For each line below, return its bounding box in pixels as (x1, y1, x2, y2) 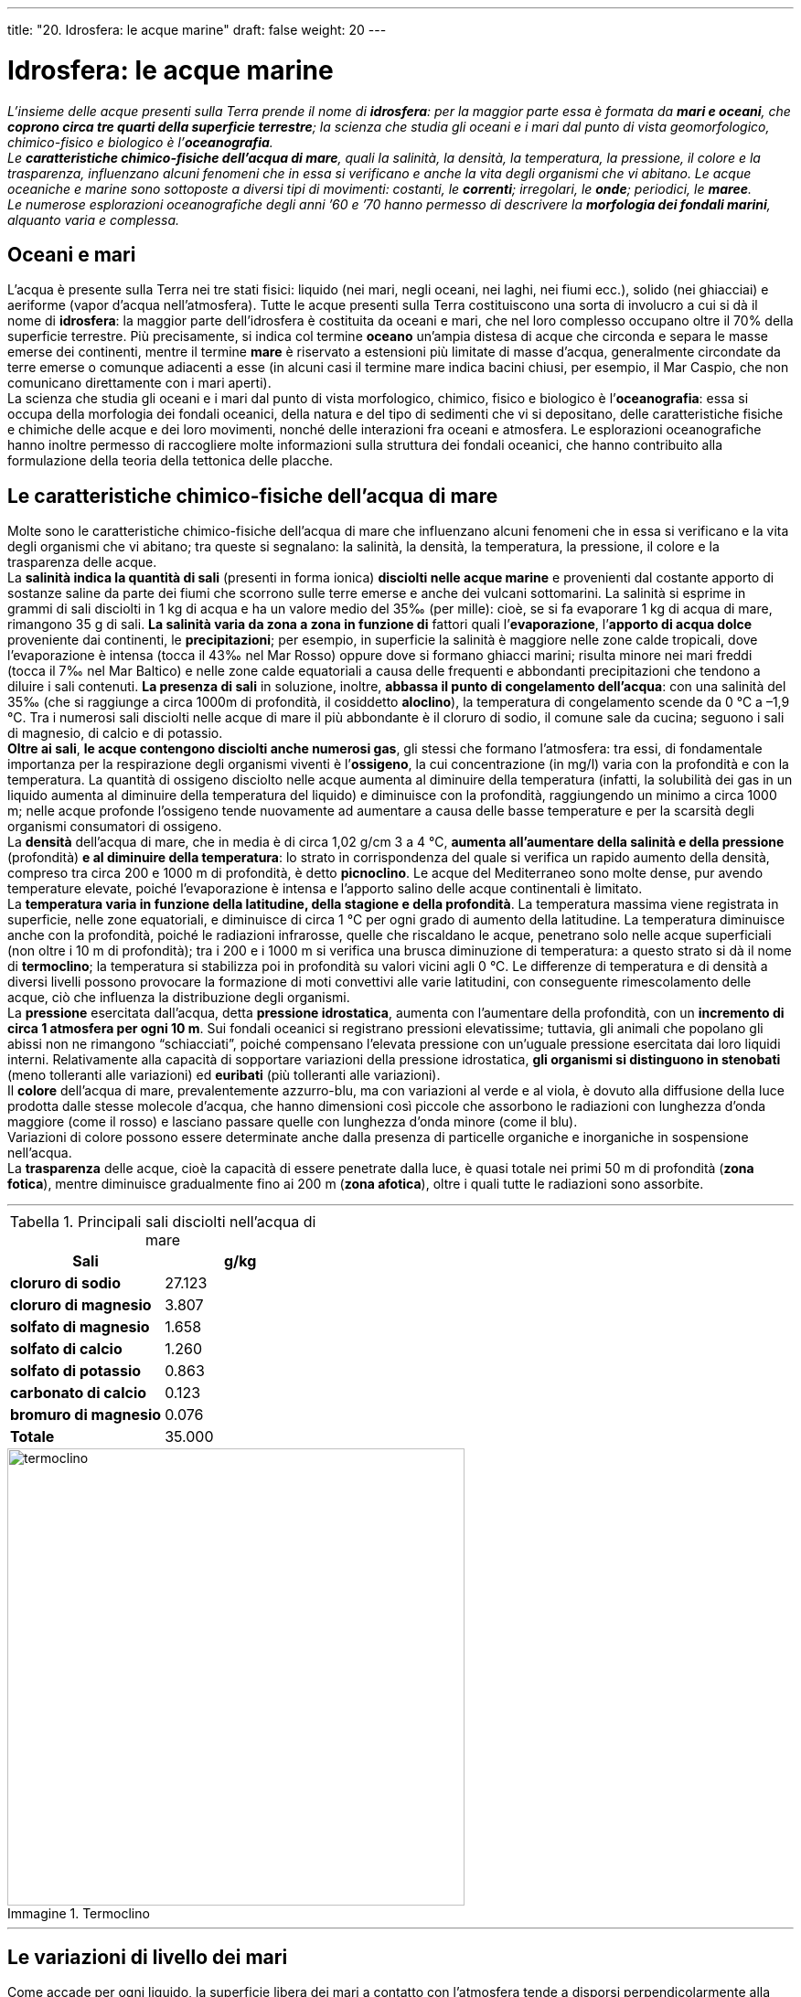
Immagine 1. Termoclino (7, 1906, 150, 1922)
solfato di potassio (10, 1362, 142, 1381)
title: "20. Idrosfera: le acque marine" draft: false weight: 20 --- (7, 22, 387, 37)
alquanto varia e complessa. (7, 211, 180, 228)
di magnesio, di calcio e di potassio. (7, 725, 223, 742)
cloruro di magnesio (10, 1296, 152, 1315)
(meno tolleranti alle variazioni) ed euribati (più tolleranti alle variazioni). (7, 1067, 441, 1084)
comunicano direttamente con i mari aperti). (7, 375, 272, 391)
